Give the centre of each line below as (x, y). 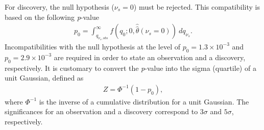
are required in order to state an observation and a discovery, (150, 57)
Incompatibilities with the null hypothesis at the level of (93, 46)
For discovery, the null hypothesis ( (59, 7)
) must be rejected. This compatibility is (197, 7)
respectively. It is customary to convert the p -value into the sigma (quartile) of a (130, 68)
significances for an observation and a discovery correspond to (101, 111)
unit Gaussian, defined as (44, 78)
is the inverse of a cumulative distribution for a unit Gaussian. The (144, 101)
